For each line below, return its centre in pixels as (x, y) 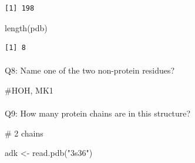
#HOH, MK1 (29, 90)
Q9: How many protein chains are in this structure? (98, 113)
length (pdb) (26, 27)
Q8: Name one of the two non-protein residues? (90, 70)
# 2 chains (24, 133)
